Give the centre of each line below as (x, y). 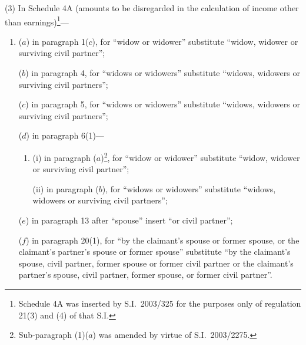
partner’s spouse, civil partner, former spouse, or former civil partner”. (145, 275)
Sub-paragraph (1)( (54, 335)
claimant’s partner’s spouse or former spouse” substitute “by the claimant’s (154, 252)
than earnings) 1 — (37, 21)
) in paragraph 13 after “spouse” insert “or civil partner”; (129, 220)
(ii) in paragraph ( (66, 188)
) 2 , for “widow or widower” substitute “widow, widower (200, 157)
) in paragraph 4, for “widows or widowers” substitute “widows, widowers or (163, 73)
